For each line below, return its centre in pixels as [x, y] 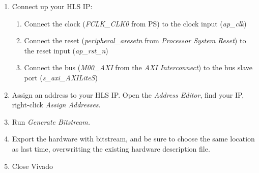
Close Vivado [32, 166]
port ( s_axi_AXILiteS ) [61, 77]
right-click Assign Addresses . [56, 105]
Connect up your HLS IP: [52, 6]
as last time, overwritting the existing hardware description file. [111, 148]
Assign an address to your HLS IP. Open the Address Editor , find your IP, [128, 94]
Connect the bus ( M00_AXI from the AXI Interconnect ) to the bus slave [138, 67]
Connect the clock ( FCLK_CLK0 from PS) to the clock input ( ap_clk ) [135, 23]
